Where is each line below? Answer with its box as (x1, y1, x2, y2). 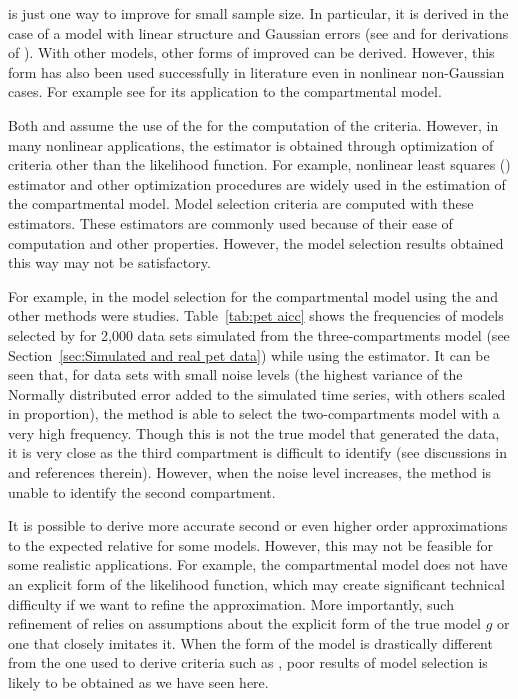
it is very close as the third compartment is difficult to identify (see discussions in (8, 442, 507, 463)
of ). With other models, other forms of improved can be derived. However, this (8, 42, 495, 63)
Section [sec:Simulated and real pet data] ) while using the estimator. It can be (8, 344, 490, 365)
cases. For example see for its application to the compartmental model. (8, 81, 442, 102)
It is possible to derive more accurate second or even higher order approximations (8, 515, 508, 536)
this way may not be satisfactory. (8, 252, 211, 273)
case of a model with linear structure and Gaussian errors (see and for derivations (8, 22, 509, 43)
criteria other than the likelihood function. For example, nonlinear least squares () (8, 154, 511, 175)
